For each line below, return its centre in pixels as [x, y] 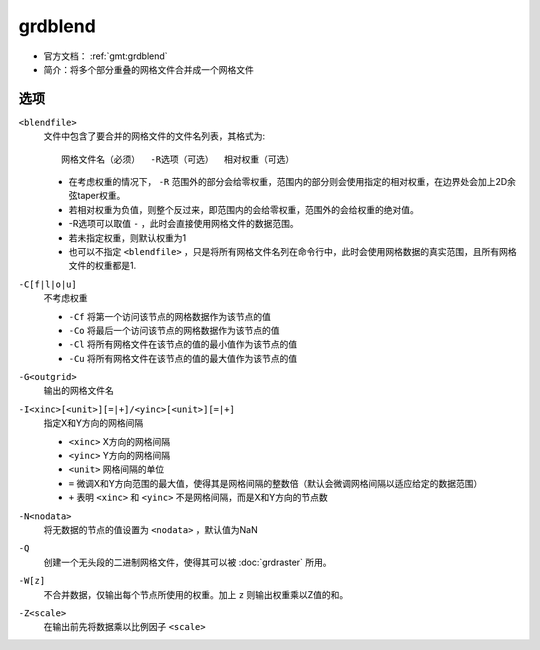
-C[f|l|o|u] [47, 284]
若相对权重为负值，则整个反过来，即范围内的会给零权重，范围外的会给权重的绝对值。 [243, 209]
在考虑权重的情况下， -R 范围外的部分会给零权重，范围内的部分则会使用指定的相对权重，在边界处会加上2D [288, 182]
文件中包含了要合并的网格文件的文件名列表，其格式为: [154, 136]
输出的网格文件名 [78, 391]
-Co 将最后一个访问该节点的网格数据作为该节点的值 [174, 330]
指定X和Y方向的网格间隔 [93, 423]
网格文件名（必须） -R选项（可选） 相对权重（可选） [178, 159]
